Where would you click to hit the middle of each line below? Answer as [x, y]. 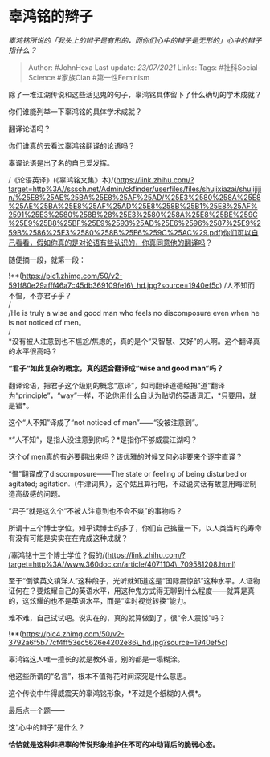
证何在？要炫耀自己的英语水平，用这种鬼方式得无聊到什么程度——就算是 [128, 591]
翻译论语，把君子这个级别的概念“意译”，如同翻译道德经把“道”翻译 [117, 385]
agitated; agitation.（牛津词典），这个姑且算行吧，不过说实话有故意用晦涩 [129, 484]
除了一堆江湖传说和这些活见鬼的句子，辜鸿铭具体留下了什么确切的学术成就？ [135, 94]
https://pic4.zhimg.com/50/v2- [73, 634]
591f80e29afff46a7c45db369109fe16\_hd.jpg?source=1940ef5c [114, 285]
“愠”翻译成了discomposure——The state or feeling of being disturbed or [128, 473]
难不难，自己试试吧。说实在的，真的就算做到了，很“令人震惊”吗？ [117, 618]
